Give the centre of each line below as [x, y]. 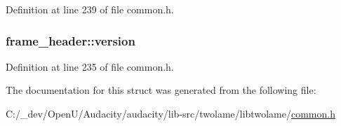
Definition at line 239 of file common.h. [90, 9]
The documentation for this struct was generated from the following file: [161, 90]
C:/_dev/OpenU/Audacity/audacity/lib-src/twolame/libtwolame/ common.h [170, 113]
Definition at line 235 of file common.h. [90, 66]
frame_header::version [71, 40]
